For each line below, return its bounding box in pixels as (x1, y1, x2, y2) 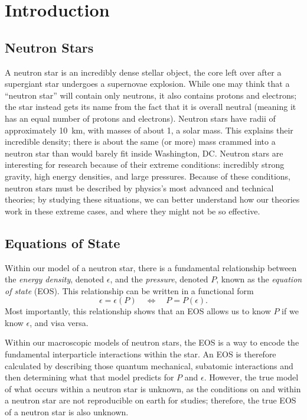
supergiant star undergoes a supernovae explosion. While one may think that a (5, 77, 290, 90)
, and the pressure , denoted (110, 273, 208, 285)
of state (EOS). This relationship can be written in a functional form (5, 284, 254, 297)
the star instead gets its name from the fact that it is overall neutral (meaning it (5, 100, 296, 113)
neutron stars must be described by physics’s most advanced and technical (5, 181, 274, 194)
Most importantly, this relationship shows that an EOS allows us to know (5, 305, 271, 317)
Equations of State (5, 233, 120, 252)
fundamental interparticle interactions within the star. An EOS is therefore (5, 348, 276, 360)
